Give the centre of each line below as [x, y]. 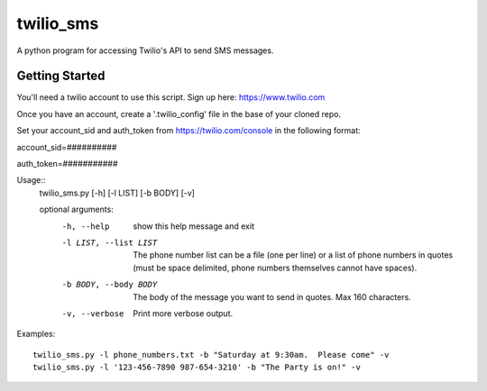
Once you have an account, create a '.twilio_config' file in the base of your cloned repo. [179, 114]
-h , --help [86, 226]
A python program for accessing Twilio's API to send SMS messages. [145, 50]
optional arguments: [77, 209]
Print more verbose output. [183, 313]
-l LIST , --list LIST [110, 242]
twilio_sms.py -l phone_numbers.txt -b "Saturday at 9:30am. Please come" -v [211, 355]
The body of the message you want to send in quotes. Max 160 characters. [272, 296]
